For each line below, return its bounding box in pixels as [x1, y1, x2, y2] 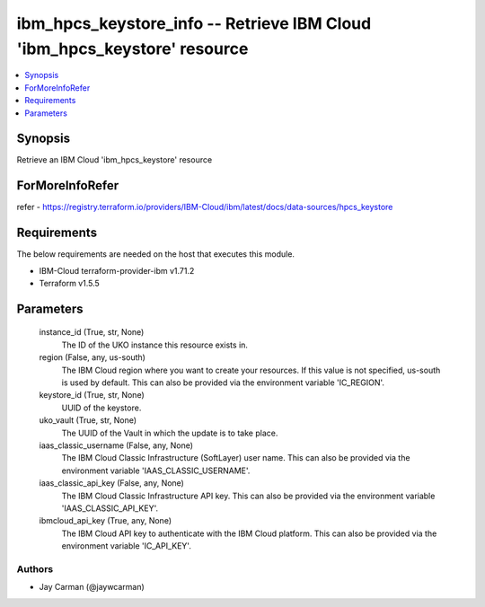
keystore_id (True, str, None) [39, 390, 145, 400]
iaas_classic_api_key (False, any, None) [39, 478, 184, 488]
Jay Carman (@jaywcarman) [39, 582, 145, 593]
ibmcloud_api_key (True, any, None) [39, 515, 172, 526]
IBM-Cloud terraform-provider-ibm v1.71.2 [39, 265, 195, 276]
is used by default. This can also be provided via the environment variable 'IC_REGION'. [61, 377, 385, 388]
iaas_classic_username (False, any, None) [39, 440, 193, 451]
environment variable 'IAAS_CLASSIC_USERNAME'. [61, 465, 251, 476]
